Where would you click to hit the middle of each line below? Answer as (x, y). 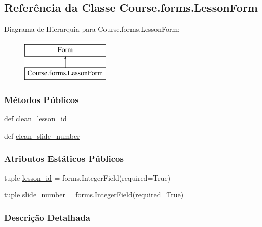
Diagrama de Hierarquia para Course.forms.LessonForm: (92, 29)
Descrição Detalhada (47, 217)
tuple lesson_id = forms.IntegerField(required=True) (87, 177)
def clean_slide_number (42, 135)
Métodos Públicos (42, 99)
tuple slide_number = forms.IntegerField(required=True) (94, 195)
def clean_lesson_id (35, 119)
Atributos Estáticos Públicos (64, 158)
